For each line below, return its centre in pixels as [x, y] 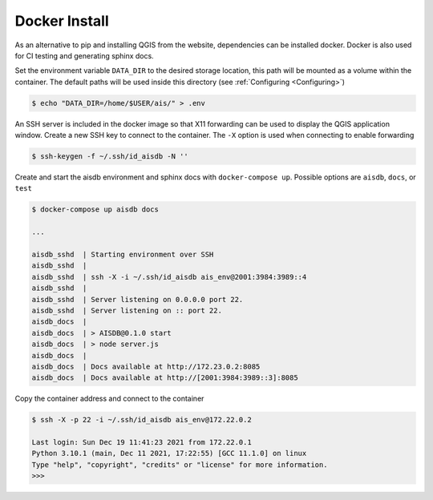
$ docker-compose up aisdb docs [95, 210]
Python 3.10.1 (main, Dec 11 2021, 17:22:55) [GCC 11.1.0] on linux [169, 454]
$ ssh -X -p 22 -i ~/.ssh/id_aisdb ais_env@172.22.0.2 [142, 420]
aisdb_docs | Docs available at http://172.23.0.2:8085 [146, 366]
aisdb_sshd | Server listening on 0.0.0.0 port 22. [138, 299]
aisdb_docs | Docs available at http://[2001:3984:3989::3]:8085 [165, 378]
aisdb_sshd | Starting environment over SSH [123, 254]
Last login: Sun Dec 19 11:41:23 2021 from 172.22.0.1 [142, 442]
